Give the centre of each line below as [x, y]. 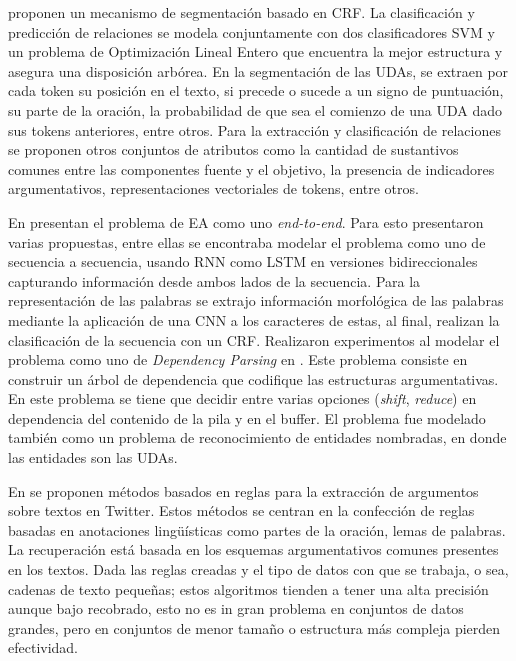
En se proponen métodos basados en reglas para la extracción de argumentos [243, 490]
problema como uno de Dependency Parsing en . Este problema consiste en [238, 359]
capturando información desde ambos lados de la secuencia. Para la [214, 280]
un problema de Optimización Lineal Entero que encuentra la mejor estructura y [255, 51]
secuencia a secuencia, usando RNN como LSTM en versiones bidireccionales [243, 261]
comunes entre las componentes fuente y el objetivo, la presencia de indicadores [251, 168]
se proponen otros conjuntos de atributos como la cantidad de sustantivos [233, 149]
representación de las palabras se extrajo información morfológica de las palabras [256, 300]
